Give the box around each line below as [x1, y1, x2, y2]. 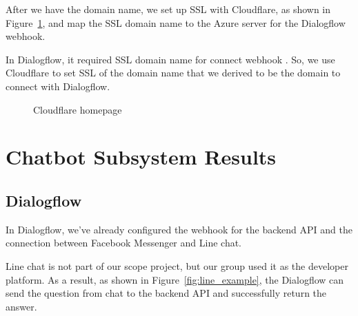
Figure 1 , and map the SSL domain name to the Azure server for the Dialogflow [6, 15, 346, 30]
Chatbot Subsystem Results [6, 143, 277, 171]
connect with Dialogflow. [6, 78, 110, 93]
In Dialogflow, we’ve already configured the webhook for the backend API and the [6, 222, 352, 236]
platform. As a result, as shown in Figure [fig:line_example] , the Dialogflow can [6, 272, 344, 286]
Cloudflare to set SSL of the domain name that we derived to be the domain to [6, 65, 341, 80]
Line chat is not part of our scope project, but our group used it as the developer [6, 258, 348, 273]
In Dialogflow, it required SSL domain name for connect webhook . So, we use [6, 52, 335, 66]
